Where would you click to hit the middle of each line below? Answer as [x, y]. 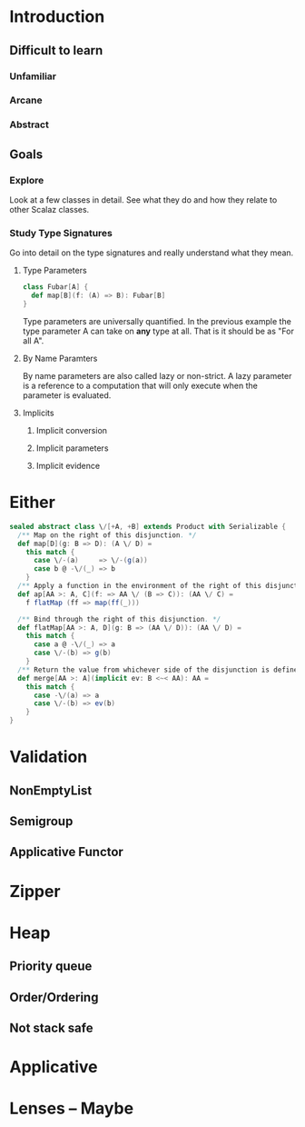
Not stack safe [51, 1027]
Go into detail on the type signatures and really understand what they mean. [152, 253]
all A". [33, 340]
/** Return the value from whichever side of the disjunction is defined [160, 670]
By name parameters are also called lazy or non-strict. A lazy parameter [157, 375]
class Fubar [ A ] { [55, 287]
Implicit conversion [71, 430]
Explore [27, 180]
